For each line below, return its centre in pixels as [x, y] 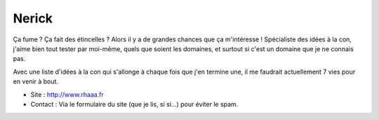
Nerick [33, 18]
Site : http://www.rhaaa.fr [67, 94]
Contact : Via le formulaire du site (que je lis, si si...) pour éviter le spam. [134, 104]
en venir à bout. [36, 81]
